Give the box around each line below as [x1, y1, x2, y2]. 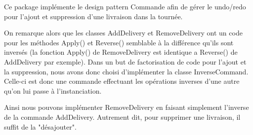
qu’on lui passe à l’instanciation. [4, 85, 102, 96]
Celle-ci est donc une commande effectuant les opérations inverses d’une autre [4, 76, 240, 86]
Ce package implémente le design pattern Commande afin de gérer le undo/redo [4, 1, 246, 11]
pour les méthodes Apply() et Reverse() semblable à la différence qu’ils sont [4, 37, 234, 47]
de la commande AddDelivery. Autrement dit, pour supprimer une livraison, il [4, 111, 241, 122]
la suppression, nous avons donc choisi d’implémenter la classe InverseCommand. [4, 66, 249, 76]
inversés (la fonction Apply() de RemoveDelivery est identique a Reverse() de [4, 47, 238, 57]
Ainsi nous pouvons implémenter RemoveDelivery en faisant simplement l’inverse [4, 102, 249, 112]
